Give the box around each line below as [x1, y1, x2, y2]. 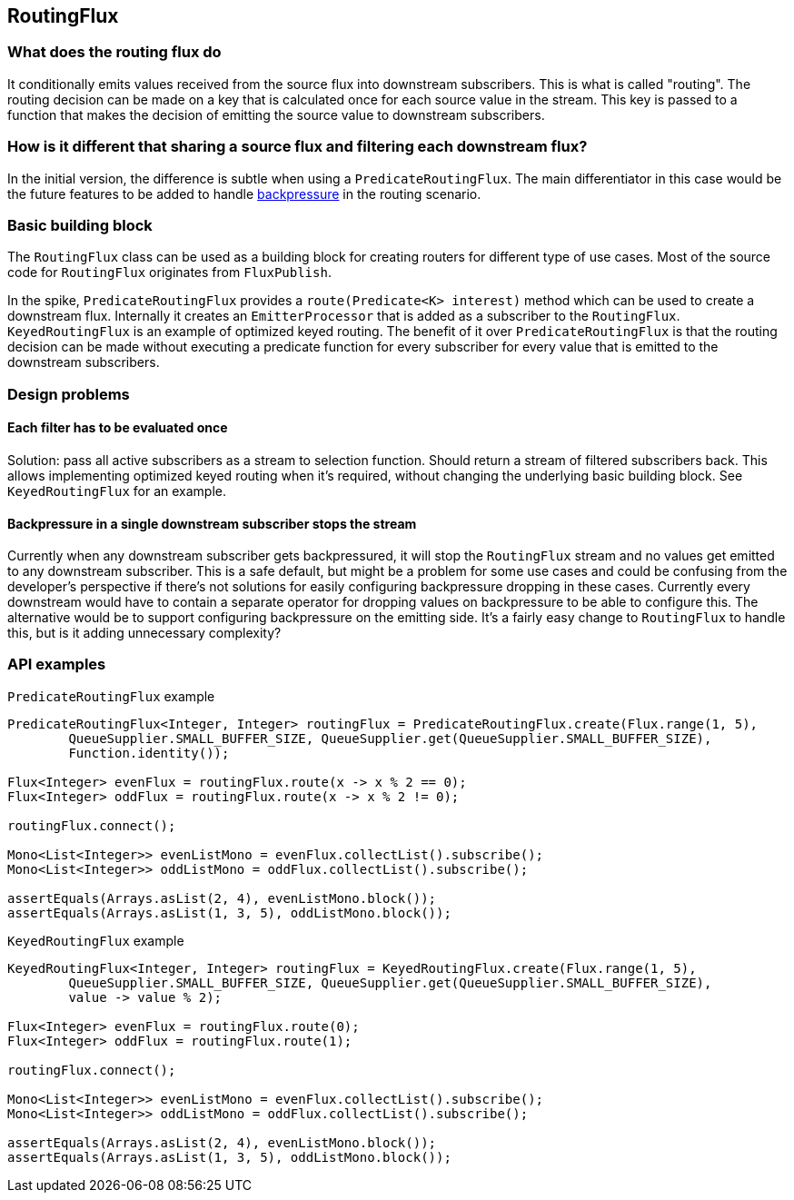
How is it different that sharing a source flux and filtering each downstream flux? [7, 137, 588, 156]
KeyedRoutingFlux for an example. [7, 482, 227, 499]
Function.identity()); [68, 745, 230, 760]
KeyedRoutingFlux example [7, 932, 184, 948]
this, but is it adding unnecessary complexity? [7, 625, 282, 641]
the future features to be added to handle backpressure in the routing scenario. [7, 185, 481, 202]
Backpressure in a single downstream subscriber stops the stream [7, 515, 417, 531]
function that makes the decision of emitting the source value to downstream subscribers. [7, 106, 545, 123]
